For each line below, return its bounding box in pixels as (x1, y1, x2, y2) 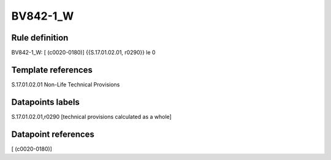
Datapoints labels (11, 97, 80, 107)
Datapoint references (11, 129, 95, 139)
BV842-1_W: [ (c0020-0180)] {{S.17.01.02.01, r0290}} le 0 (11, 49, 156, 56)
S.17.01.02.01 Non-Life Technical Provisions (11, 80, 120, 88)
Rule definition (11, 32, 69, 43)
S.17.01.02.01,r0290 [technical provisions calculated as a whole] (11, 113, 172, 120)
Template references (11, 64, 93, 75)
